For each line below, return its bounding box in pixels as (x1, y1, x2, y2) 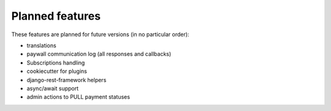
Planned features (11, 9, 101, 23)
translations (26, 42, 56, 49)
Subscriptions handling (26, 59, 85, 66)
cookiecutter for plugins (26, 67, 87, 75)
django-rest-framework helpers (26, 76, 107, 83)
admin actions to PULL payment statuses (26, 93, 131, 101)
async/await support (26, 85, 79, 92)
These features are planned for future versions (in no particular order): (11, 31, 189, 38)
